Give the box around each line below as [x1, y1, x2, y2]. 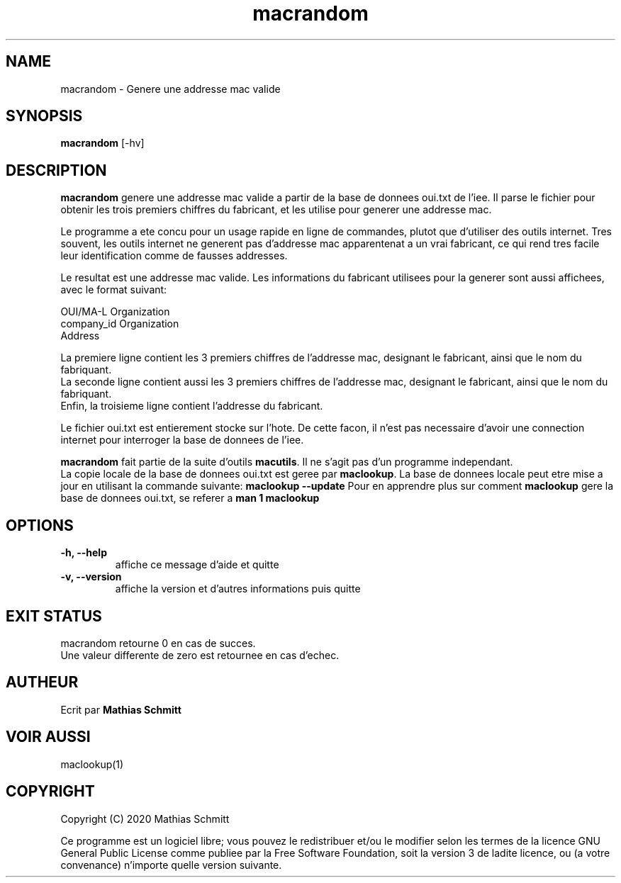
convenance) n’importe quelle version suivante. [60, 858, 282, 871]
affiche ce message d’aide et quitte [115, 558, 279, 571]
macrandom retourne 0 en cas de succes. [60, 636, 256, 649]
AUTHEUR [6, 673, 79, 692]
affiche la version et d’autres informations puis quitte [115, 583, 361, 595]
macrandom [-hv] [60, 137, 145, 150]
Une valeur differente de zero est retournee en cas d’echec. [60, 648, 340, 661]
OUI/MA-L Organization [60, 305, 170, 318]
